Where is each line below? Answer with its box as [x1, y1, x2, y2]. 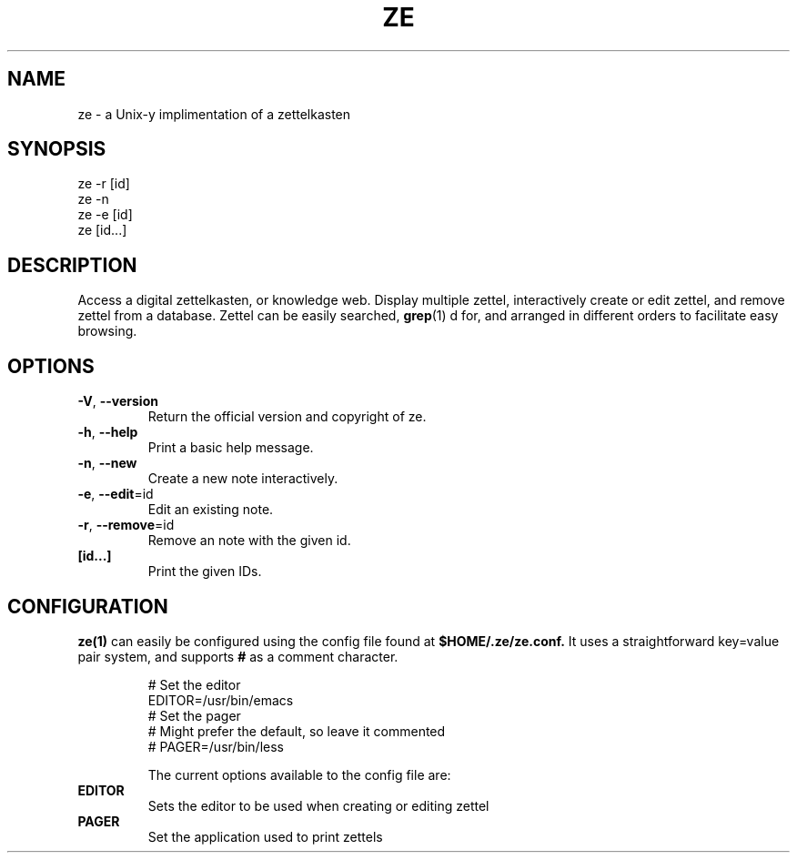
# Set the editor [147, 676, 241, 693]
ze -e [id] [77, 207, 133, 223]
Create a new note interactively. [147, 470, 338, 487]
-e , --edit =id [77, 486, 154, 502]
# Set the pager [147, 707, 241, 723]
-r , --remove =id [77, 517, 175, 533]
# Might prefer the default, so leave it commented [147, 723, 446, 739]
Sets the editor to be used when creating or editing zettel [147, 797, 489, 814]
